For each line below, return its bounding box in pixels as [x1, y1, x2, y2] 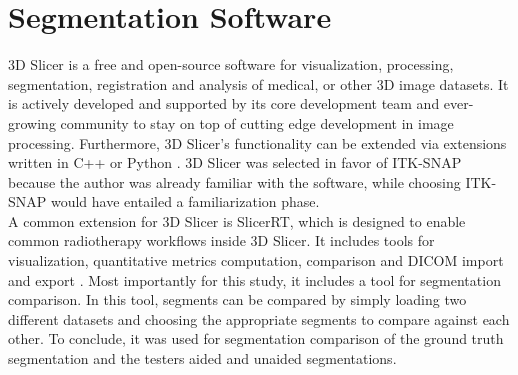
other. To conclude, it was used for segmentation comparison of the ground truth [8, 328, 504, 349]
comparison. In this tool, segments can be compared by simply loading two [8, 289, 467, 310]
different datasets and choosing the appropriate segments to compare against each [8, 308, 510, 329]
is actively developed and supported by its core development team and [8, 93, 440, 114]
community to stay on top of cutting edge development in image [60, 112, 454, 133]
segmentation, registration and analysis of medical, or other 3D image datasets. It [8, 73, 509, 94]
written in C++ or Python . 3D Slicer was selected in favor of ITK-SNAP [8, 152, 462, 173]
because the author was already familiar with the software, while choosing [8, 171, 461, 192]
